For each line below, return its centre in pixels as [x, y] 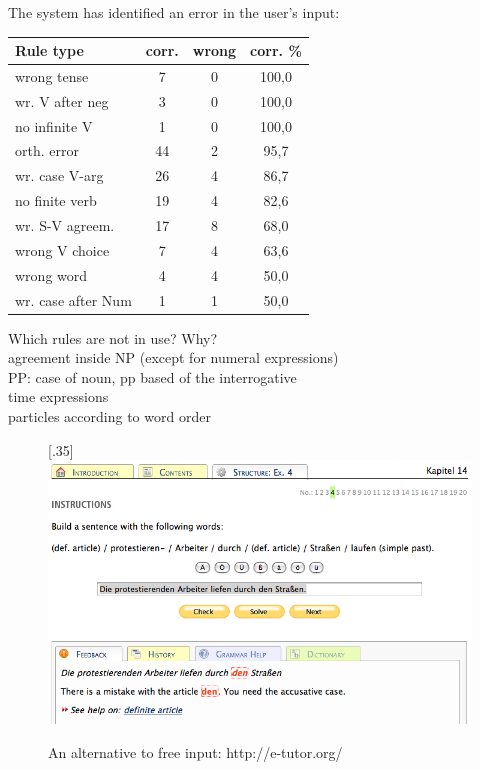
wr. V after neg [62, 100]
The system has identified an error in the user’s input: [174, 12]
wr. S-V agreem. [65, 225]
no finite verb [56, 200]
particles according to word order [109, 416]
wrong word [51, 274]
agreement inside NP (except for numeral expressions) [173, 357]
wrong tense [52, 75]
